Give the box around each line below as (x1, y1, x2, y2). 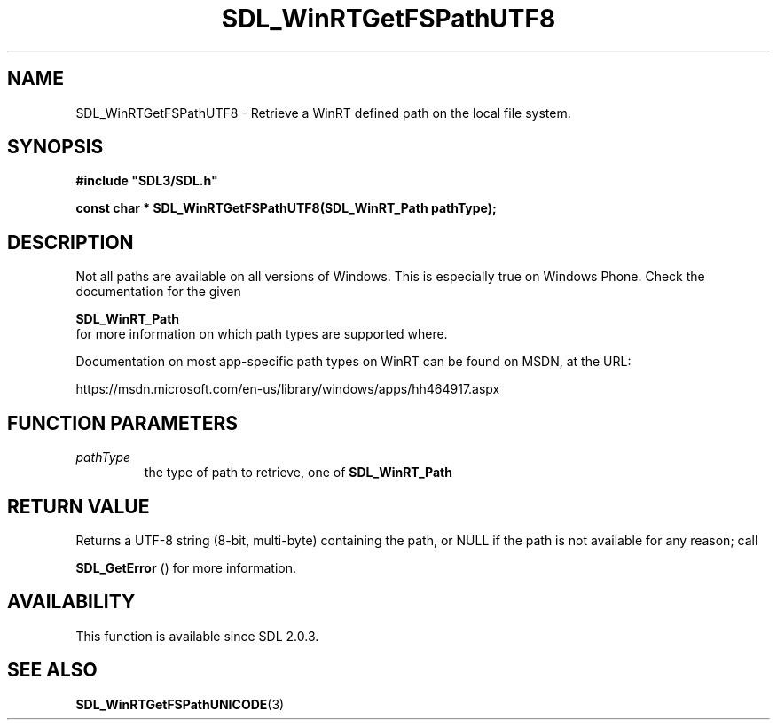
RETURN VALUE (7, 495, 150, 518)
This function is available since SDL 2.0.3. (75, 628, 319, 644)
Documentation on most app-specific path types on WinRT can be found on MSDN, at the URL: (75, 354, 632, 370)
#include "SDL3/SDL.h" (75, 173, 218, 189)
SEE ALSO (7, 659, 98, 682)
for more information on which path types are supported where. (75, 326, 448, 342)
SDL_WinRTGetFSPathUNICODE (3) (75, 696, 285, 712)
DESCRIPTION (7, 231, 134, 254)
